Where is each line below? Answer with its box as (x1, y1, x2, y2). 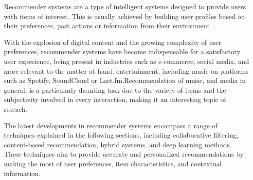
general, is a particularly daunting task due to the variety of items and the (4, 84, 226, 95)
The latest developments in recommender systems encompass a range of (4, 120, 217, 130)
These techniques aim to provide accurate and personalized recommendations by (4, 149, 244, 159)
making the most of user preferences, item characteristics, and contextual (4, 158, 222, 168)
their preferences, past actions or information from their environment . (4, 20, 215, 31)
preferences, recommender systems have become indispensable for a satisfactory (4, 46, 241, 57)
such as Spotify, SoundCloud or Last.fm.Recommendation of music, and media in (4, 75, 246, 85)
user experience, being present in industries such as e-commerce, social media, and (4, 56, 249, 66)
